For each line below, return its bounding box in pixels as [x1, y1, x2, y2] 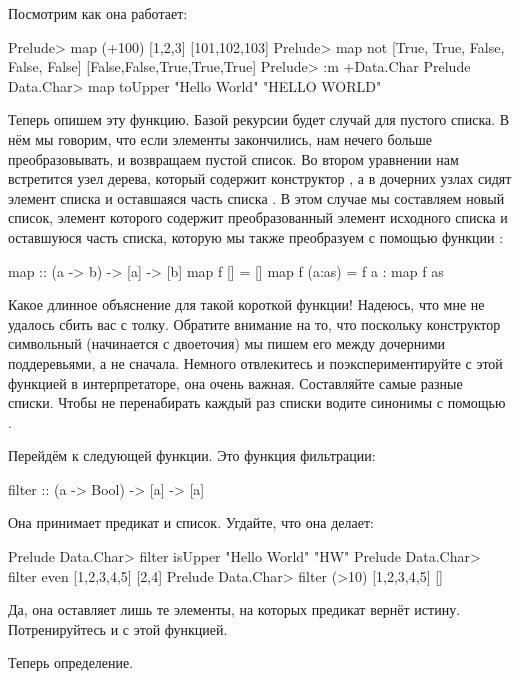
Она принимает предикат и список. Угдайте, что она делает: [8, 512, 374, 533]
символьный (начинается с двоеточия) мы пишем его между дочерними [8, 333, 446, 354]
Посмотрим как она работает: [8, 3, 188, 23]
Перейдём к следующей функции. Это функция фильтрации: [8, 445, 376, 466]
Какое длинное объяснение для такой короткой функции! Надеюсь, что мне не [8, 294, 485, 315]
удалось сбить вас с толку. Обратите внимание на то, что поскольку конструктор [8, 313, 501, 334]
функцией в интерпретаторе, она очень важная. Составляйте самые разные [8, 372, 463, 393]
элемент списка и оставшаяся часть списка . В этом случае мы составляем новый [8, 187, 505, 208]
